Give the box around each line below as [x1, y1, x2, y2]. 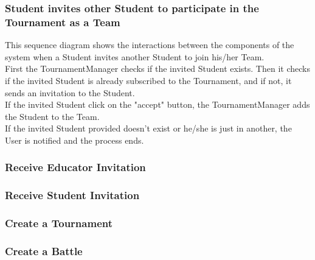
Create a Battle [5, 243, 83, 258]
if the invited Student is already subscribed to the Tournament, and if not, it [5, 74, 292, 86]
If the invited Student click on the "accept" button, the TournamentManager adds [5, 98, 310, 111]
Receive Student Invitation [5, 188, 140, 203]
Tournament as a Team [5, 14, 120, 29]
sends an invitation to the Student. [5, 86, 135, 99]
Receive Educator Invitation [5, 160, 146, 175]
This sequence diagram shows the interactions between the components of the [5, 38, 294, 51]
